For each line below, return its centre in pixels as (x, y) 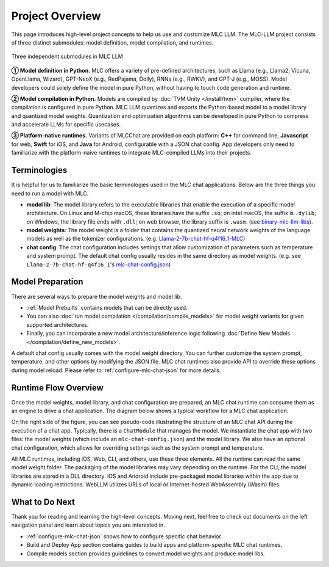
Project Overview (56, 16)
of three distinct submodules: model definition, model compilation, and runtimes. (112, 42)
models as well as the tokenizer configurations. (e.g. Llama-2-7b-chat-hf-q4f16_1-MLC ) (136, 239)
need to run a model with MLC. (50, 193)
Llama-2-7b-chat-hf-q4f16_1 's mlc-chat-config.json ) (99, 264)
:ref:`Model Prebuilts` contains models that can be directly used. (107, 307)
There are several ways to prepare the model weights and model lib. (97, 296)
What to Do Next (43, 502)
